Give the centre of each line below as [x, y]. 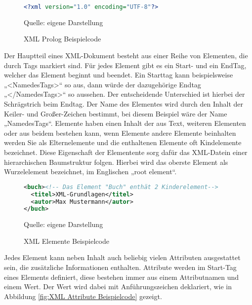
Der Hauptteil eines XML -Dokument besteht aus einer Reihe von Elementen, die [126, 56]
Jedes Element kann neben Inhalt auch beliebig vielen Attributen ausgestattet [122, 257]
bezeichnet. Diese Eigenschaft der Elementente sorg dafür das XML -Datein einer [126, 152]
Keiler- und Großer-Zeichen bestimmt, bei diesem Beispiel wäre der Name [116, 113]
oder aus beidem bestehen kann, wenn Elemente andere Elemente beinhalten [120, 133]
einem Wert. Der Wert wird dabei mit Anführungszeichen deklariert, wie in [118, 286]
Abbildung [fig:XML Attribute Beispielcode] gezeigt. [83, 296]
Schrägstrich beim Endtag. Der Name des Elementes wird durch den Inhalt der [124, 104]
